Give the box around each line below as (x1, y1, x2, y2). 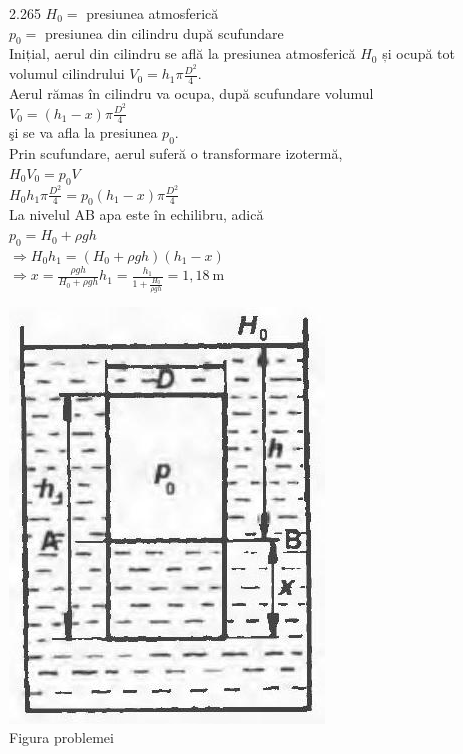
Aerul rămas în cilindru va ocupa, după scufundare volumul (9, 82, 374, 103)
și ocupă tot (382, 43, 455, 64)
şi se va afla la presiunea (9, 122, 158, 143)
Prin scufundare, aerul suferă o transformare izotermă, (9, 143, 343, 164)
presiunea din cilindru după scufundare (45, 22, 284, 43)
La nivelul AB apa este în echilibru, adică (9, 204, 264, 225)
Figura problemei (9, 727, 114, 748)
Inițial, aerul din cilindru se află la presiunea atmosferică (9, 43, 356, 64)
